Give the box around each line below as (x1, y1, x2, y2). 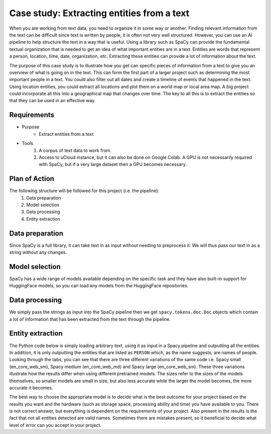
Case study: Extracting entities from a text (9, 8, 190, 19)
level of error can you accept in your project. (9, 422, 101, 428)
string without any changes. (9, 249, 67, 255)
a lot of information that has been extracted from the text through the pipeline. (9, 316, 171, 322)
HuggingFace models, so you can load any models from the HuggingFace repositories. (9, 283, 189, 289)
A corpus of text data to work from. (39, 147, 112, 153)
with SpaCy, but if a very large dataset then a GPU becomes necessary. (39, 161, 187, 167)
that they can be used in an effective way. (9, 98, 96, 104)
